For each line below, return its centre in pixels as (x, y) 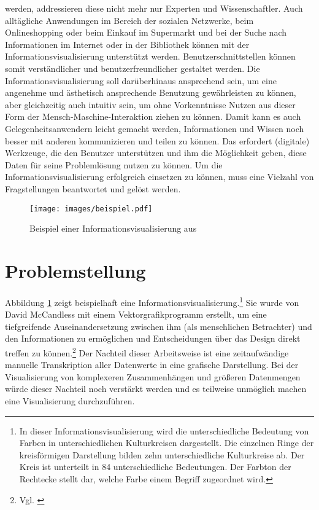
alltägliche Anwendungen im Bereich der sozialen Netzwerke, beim (129, 20)
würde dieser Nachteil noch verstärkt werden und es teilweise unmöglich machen (156, 389)
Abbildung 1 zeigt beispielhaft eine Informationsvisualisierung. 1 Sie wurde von (152, 301)
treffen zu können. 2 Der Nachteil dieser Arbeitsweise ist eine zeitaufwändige (147, 351)
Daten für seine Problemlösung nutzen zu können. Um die (114, 164)
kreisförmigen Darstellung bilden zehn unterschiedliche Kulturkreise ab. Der (162, 454)
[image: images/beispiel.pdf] (91, 209)
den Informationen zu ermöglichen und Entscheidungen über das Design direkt (153, 338)
